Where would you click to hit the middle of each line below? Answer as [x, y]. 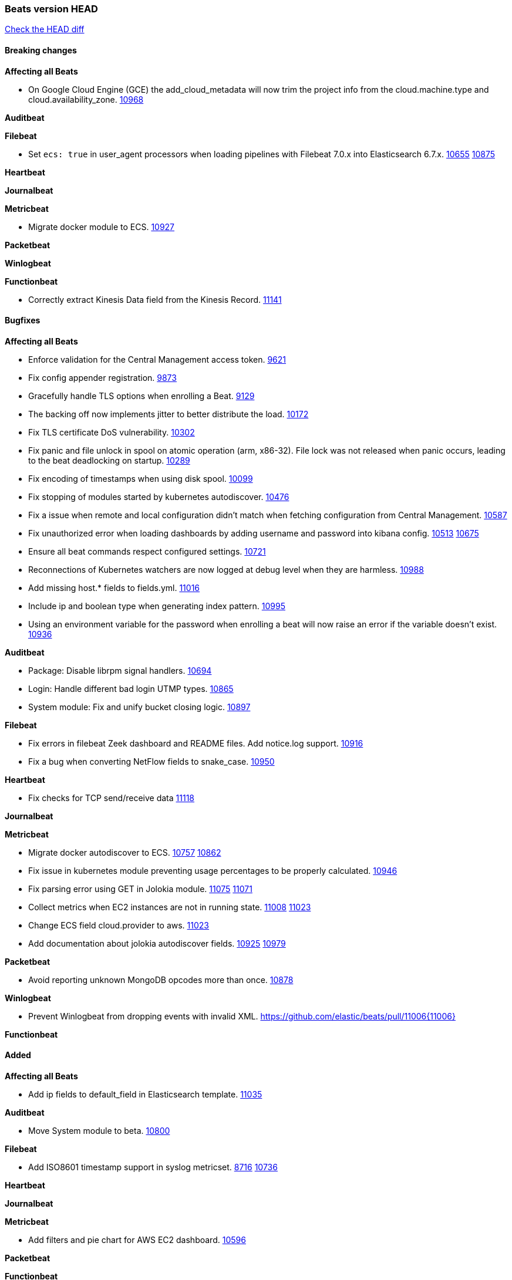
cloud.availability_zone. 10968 [86, 99]
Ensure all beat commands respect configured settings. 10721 [147, 551]
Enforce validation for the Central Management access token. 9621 [157, 359]
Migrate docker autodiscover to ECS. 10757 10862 [125, 852]
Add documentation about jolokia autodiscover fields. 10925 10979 [157, 943]
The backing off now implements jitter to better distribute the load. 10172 [169, 414]
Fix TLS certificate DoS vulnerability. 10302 [112, 432]
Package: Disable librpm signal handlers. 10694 [120, 670]
